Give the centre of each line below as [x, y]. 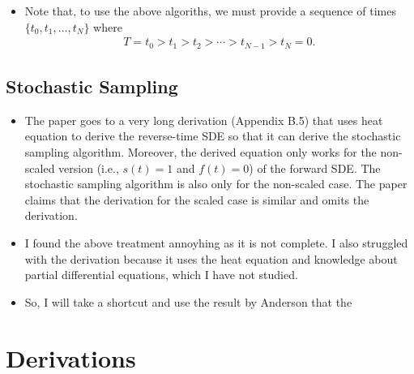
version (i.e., [89, 168]
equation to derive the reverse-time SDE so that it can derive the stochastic [213, 136]
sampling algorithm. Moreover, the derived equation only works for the [201, 152]
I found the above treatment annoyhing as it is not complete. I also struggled [216, 243]
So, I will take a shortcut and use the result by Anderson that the [188, 301]
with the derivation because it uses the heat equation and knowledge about [211, 258]
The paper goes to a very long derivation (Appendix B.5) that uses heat [204, 120]
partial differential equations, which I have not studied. [161, 275]
